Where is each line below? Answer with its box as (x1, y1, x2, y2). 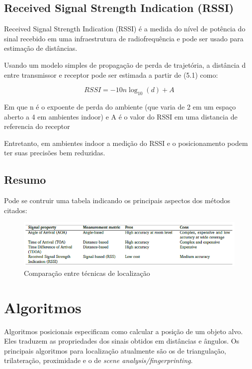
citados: (4, 205, 27, 215)
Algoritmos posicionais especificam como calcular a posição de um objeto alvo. (4, 326, 243, 336)
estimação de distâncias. (4, 43, 78, 53)
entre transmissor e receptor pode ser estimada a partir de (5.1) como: (4, 69, 218, 80)
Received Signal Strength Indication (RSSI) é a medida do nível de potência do (4, 23, 246, 34)
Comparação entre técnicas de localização (24, 267, 150, 278)
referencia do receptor (4, 121, 70, 131)
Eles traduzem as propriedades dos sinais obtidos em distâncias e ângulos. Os (4, 336, 240, 346)
